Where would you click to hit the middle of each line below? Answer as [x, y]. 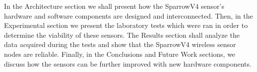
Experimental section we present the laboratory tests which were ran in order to [126, 25]
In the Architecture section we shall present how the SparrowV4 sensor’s [114, 6]
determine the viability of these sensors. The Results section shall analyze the [122, 35]
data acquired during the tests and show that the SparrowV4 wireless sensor [120, 44]
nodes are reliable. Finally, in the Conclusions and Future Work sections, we [120, 54]
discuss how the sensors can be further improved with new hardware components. [128, 63]
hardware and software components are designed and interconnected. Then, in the [128, 15]
